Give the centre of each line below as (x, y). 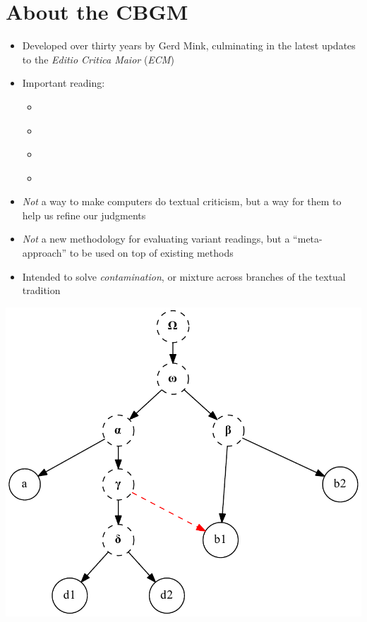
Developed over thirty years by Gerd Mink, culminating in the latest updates (189, 45)
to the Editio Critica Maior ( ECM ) (98, 59)
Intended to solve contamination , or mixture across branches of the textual (184, 276)
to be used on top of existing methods (151, 253)
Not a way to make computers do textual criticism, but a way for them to (182, 201)
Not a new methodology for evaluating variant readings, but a (156, 239)
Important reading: (64, 83)
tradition (41, 290)
